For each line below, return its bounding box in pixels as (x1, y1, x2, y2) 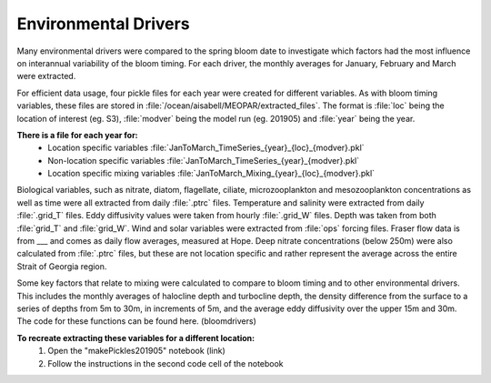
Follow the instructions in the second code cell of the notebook (47, 358, 284, 368)
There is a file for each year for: (16, 129, 138, 140)
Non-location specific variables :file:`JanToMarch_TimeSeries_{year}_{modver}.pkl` (47, 155, 359, 166)
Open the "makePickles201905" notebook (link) (47, 346, 226, 357)
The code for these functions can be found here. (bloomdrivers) (16, 316, 256, 327)
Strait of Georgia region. (16, 260, 107, 272)
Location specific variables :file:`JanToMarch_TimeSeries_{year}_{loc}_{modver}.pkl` (47, 142, 365, 154)
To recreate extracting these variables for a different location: (16, 332, 255, 343)
